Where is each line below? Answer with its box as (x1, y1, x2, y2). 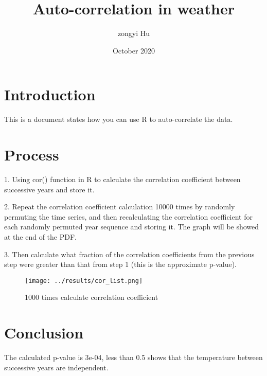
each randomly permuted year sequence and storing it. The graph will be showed (4, 221, 259, 232)
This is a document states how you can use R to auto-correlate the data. (4, 114, 233, 124)
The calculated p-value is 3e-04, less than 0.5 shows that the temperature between (4, 352, 263, 363)
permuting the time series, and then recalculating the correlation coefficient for (4, 211, 253, 222)
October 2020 (112, 45, 155, 56)
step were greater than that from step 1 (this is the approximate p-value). (4, 259, 237, 270)
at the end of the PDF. (4, 231, 77, 242)
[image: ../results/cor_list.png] (25, 277, 143, 284)
